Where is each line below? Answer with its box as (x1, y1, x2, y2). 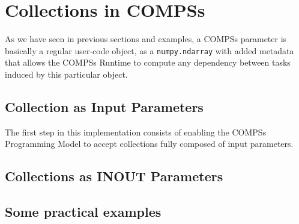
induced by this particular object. (5, 67, 128, 80)
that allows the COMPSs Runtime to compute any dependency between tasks (5, 56, 291, 69)
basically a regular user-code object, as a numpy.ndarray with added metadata (5, 44, 294, 57)
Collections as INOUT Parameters (5, 167, 223, 185)
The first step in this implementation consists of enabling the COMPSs (5, 125, 267, 138)
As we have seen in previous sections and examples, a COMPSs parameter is (5, 33, 287, 45)
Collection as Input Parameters (5, 97, 204, 116)
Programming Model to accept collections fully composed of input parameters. (5, 137, 294, 150)
